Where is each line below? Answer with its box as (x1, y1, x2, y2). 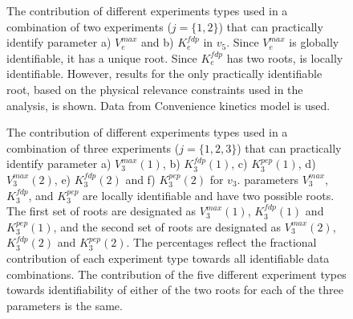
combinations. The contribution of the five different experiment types (6, 265, 347, 282)
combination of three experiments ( (6, 139, 180, 156)
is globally (289, 34, 339, 51)
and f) (125, 170, 156, 187)
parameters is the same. (6, 297, 123, 313)
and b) (141, 34, 174, 51)
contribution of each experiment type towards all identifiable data (6, 249, 330, 266)
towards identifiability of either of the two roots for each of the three (6, 281, 343, 298)
